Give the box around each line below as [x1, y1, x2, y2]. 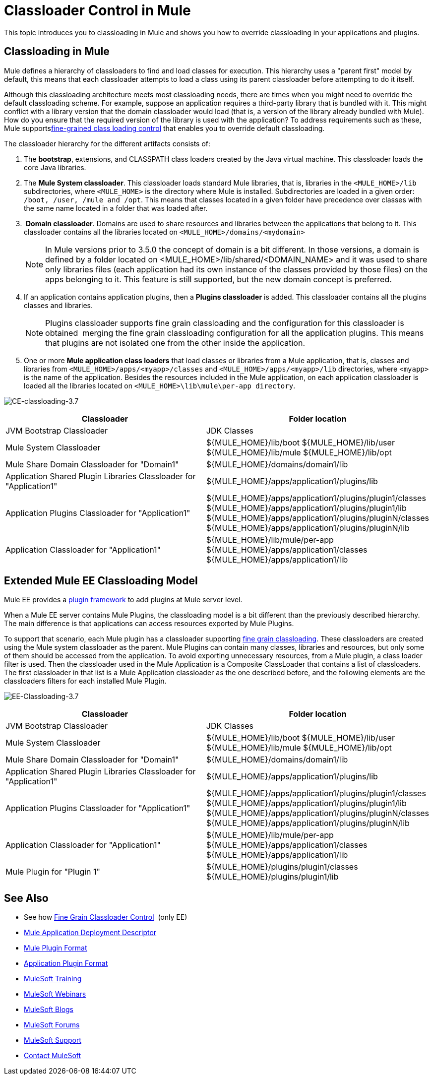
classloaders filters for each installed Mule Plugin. [4, 677, 167, 686]
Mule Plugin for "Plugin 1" [5, 867, 100, 877]
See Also [4, 891, 49, 904]
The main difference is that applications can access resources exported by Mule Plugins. [4, 619, 294, 628]
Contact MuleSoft [24, 1051, 81, 1060]
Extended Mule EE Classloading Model [4, 574, 198, 587]
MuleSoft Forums [24, 1020, 80, 1029]
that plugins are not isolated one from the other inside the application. [45, 337, 306, 348]
